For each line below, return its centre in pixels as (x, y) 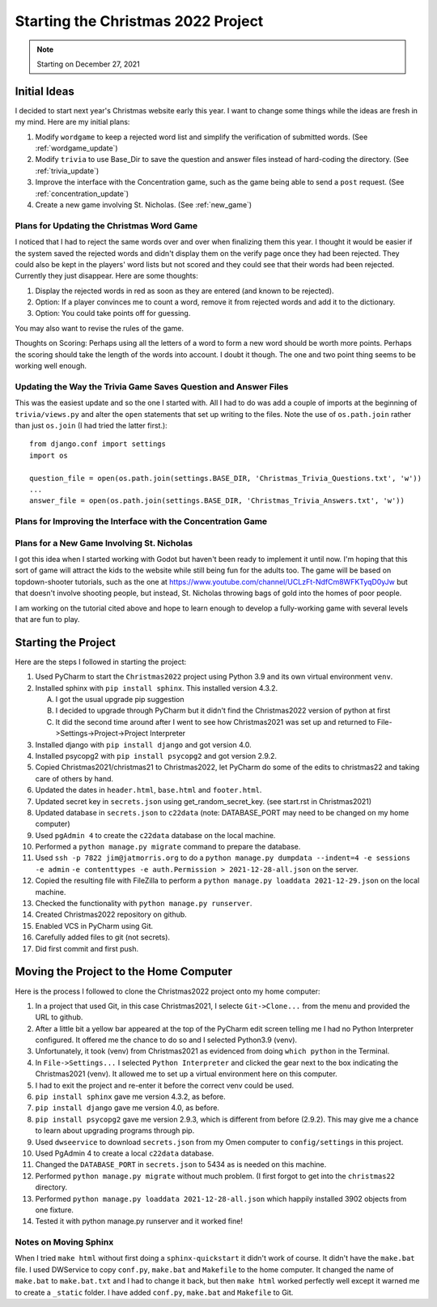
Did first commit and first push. (87, 948)
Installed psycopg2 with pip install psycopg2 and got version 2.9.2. (156, 756)
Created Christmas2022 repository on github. (111, 914)
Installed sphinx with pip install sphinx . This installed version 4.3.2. (157, 688)
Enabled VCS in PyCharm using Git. (94, 926)
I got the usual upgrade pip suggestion (120, 700)
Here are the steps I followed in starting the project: (101, 662)
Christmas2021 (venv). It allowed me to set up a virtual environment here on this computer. (186, 1074)
